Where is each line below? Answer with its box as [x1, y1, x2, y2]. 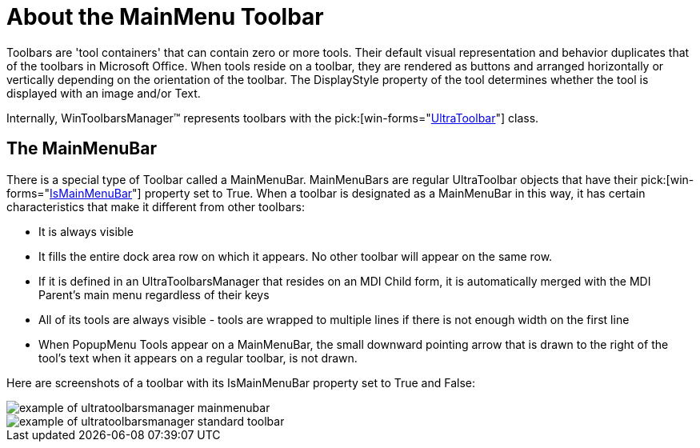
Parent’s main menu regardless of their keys [38, 287, 270, 302]
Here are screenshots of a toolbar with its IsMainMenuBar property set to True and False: [6, 375, 476, 390]
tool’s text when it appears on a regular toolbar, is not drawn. [38, 350, 358, 365]
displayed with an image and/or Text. [6, 86, 201, 100]
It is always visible [38, 224, 134, 238]
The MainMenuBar [6, 138, 157, 159]
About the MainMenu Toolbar [6, 3, 324, 30]
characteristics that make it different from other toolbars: [6, 199, 305, 214]
